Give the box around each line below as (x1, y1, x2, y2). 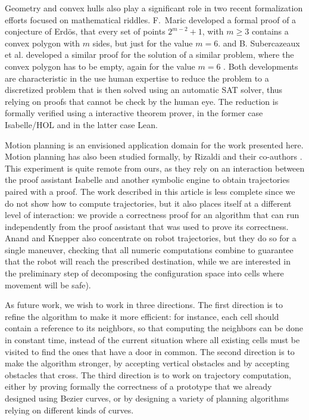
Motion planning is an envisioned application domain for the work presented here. (5, 138, 304, 151)
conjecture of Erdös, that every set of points (5, 25, 166, 38)
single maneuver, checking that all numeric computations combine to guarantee (5, 243, 294, 256)
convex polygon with (5, 36, 80, 49)
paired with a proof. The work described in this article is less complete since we (5, 185, 295, 197)
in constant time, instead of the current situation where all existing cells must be (5, 334, 300, 346)
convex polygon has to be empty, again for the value (5, 60, 195, 72)
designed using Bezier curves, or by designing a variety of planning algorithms (5, 392, 289, 404)
